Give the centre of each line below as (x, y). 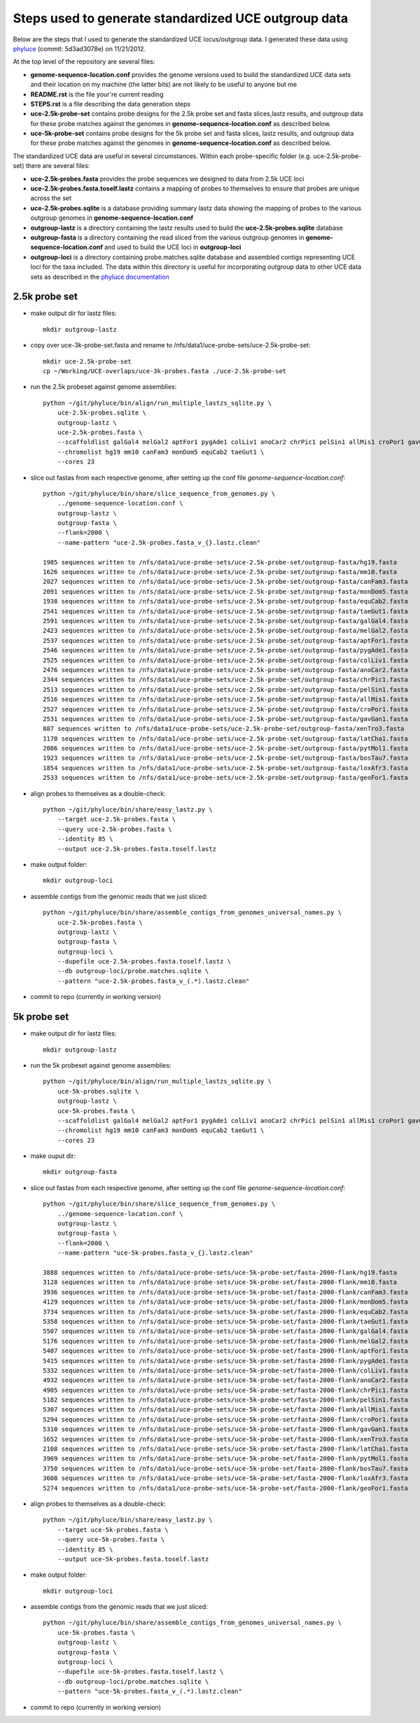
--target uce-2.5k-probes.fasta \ (117, 819)
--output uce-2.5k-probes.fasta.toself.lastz (137, 849)
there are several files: (58, 166)
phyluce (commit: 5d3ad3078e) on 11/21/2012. (79, 48)
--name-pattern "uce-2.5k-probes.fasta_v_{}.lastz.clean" (159, 542)
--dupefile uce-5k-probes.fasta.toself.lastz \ (140, 1672)
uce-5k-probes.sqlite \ (98, 1091)
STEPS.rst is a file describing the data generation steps (111, 104)
